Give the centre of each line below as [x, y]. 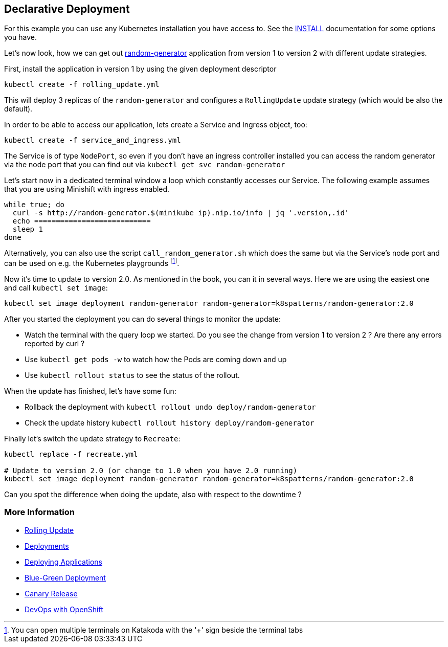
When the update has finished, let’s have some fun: [90, 391]
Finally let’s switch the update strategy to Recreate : [92, 439]
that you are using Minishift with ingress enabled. [87, 189]
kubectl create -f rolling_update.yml [82, 85]
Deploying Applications [64, 562]
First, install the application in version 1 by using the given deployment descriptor [140, 69]
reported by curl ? [55, 344]
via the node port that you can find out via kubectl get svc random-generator [145, 165]
